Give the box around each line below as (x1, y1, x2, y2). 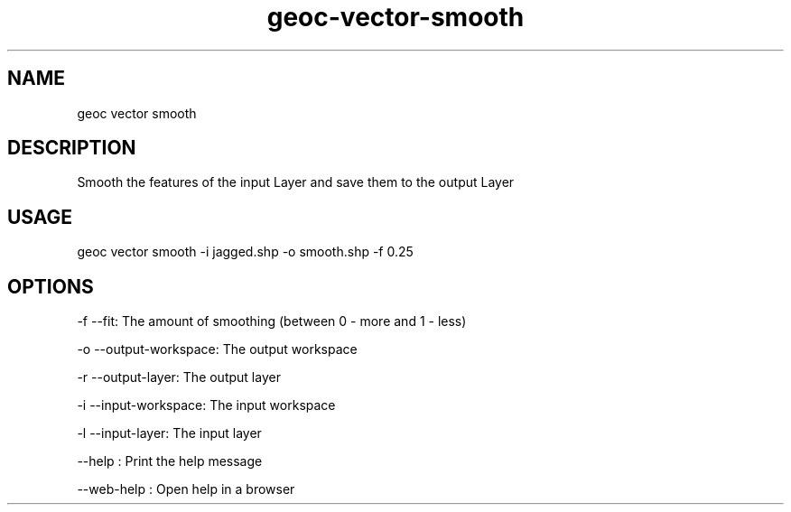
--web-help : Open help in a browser (77, 481, 295, 498)
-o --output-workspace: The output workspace (77, 341, 358, 358)
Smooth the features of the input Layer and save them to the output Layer (77, 174, 515, 191)
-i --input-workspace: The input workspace (77, 397, 336, 414)
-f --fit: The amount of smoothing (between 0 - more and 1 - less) (77, 313, 467, 330)
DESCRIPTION (7, 136, 136, 160)
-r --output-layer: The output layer (77, 369, 281, 386)
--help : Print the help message (77, 453, 263, 470)
